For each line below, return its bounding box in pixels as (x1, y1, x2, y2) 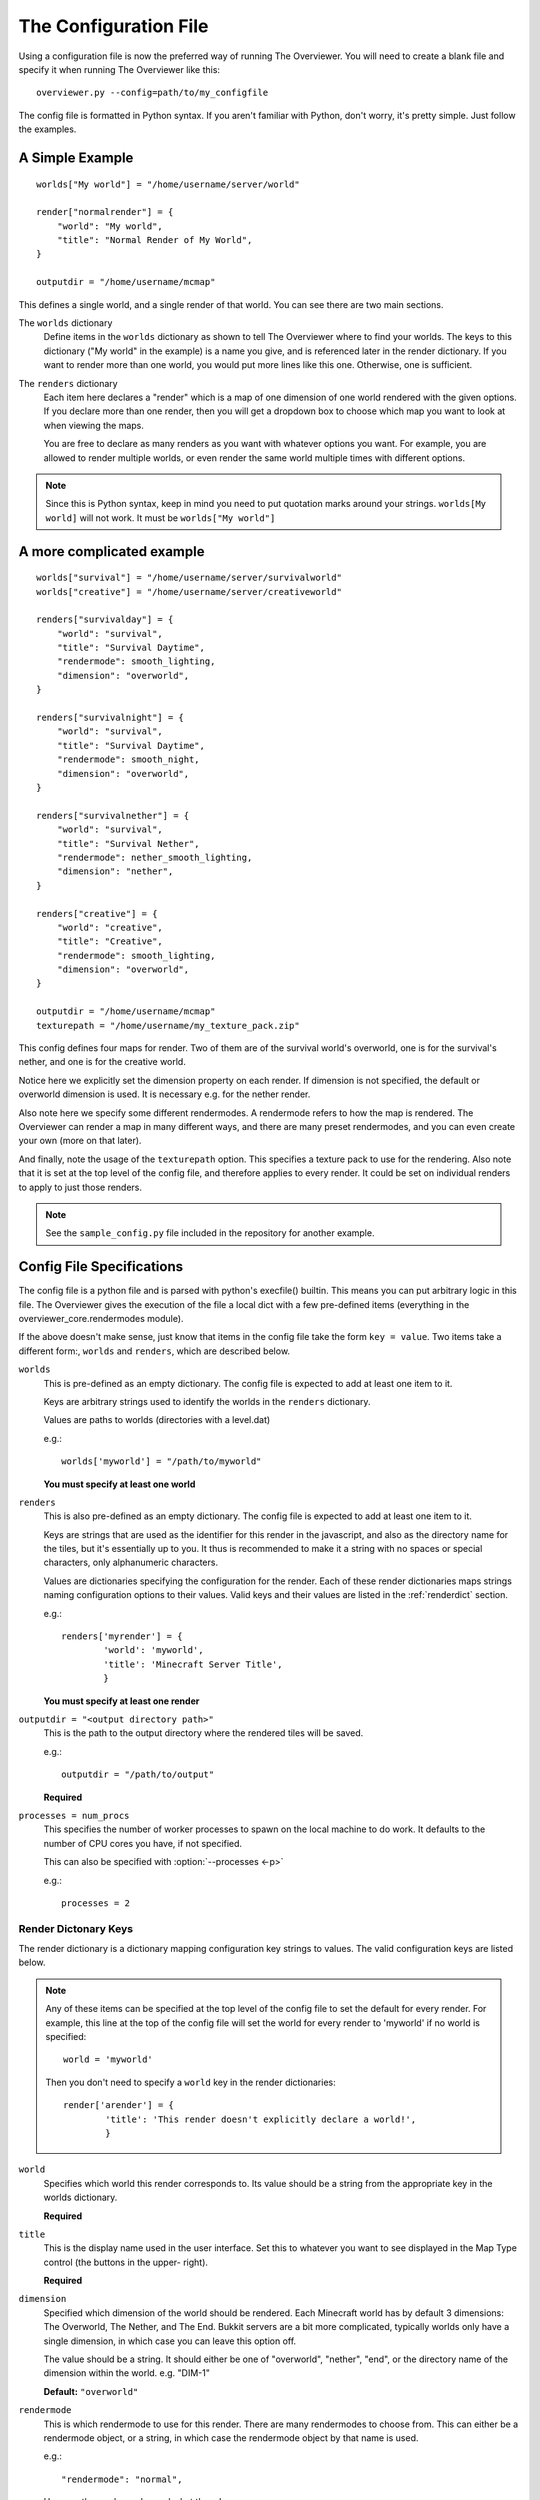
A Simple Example (18, 149, 134, 166)
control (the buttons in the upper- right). (43, 2256, 209, 2268)
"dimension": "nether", (56, 866, 174, 877)
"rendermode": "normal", (61, 2473, 183, 2485)
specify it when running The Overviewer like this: (18, 63, 220, 75)
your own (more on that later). (18, 1135, 142, 1147)
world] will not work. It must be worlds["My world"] (45, 511, 276, 524)
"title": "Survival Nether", (56, 838, 200, 849)
